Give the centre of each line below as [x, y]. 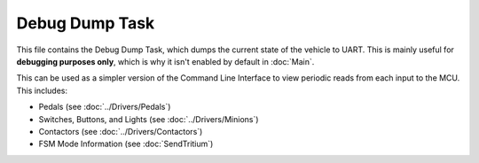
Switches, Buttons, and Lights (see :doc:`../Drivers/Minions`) [149, 119]
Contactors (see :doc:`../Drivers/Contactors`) [121, 131]
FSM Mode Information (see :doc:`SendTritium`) [126, 144]
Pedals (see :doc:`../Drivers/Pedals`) [105, 107]
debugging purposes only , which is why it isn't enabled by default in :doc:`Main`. [165, 61]
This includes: [42, 90]
